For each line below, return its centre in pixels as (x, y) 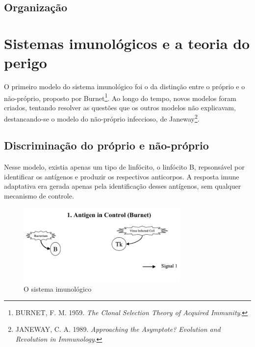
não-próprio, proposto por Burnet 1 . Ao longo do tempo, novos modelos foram (120, 97)
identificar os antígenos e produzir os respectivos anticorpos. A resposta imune (122, 176)
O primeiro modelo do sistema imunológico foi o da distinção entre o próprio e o (125, 86)
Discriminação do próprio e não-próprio (106, 145)
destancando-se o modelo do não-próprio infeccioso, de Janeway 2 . (102, 118)
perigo (25, 62)
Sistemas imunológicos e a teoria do (127, 43)
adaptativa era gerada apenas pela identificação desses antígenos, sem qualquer (123, 186)
